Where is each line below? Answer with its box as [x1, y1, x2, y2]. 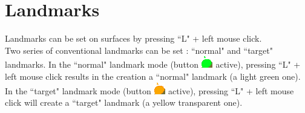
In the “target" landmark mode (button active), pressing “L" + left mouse [5, 84, 294, 97]
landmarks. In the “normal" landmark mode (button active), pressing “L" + [5, 58, 301, 71]
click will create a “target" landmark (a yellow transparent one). [5, 96, 243, 109]
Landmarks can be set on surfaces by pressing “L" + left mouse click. [5, 32, 262, 45]
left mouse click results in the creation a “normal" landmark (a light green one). [5, 69, 301, 82]
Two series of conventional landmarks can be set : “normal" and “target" [5, 44, 273, 56]
